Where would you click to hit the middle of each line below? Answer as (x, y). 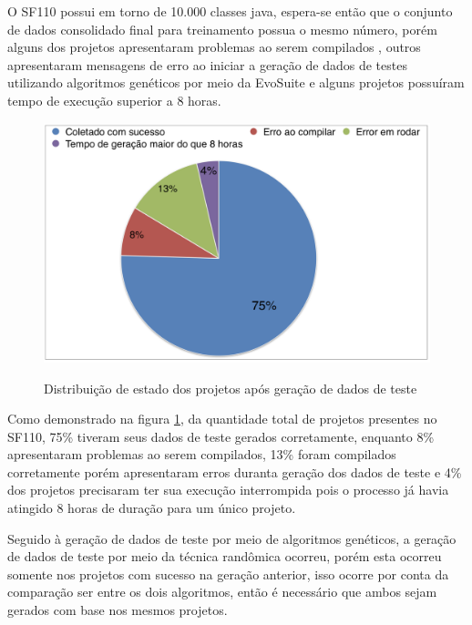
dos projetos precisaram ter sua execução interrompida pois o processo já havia (228, 490)
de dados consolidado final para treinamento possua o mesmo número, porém (222, 29)
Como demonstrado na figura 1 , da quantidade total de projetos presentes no (222, 419)
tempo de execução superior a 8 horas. (114, 100)
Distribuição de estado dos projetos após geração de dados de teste (231, 388)
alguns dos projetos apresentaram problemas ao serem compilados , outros (214, 47)
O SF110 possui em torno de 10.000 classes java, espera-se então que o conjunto (230, 11)
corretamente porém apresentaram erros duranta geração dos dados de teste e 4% (235, 471)
